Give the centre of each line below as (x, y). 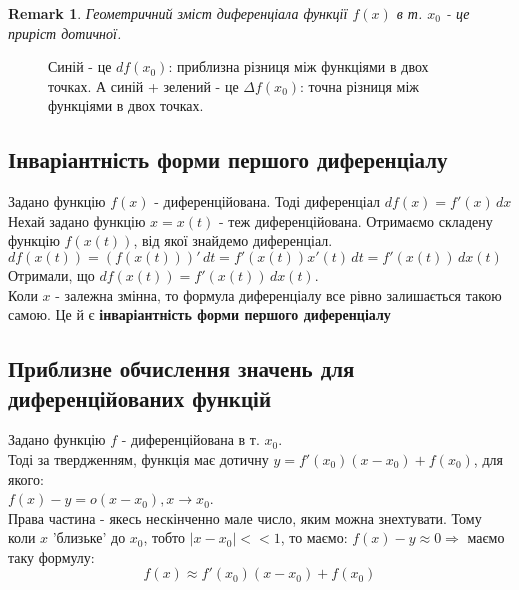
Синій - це (80, 66)
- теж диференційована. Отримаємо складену (355, 220)
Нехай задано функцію (77, 220)
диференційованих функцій (140, 397)
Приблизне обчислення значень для (181, 368)
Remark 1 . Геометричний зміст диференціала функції (178, 13)
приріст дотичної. (65, 32)
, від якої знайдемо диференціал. (233, 240)
